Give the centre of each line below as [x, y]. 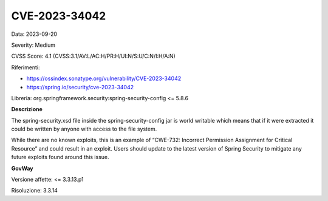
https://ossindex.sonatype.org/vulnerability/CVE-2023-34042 [104, 78]
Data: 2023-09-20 [34, 34]
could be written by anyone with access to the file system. [84, 129]
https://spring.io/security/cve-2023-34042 [80, 87]
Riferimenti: [26, 67]
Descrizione [27, 109]
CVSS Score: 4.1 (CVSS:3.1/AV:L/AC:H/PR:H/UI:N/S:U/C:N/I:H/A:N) [93, 56]
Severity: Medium [33, 45]
